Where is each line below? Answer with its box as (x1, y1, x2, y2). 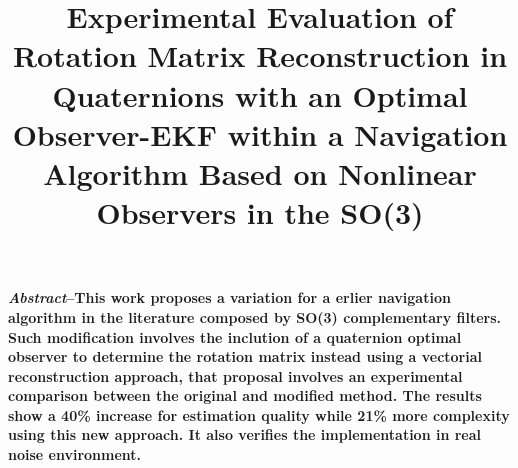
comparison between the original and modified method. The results (8, 385, 482, 406)
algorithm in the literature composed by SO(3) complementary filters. (8, 306, 502, 327)
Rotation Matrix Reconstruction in (12, 35, 508, 76)
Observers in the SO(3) (96, 192, 424, 233)
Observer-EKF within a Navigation (12, 113, 508, 154)
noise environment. (8, 444, 142, 465)
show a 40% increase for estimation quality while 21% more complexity (8, 404, 510, 425)
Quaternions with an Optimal (52, 74, 468, 115)
